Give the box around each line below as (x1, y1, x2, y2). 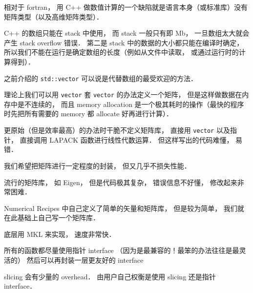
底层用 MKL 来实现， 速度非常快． (4, 229, 116, 239)
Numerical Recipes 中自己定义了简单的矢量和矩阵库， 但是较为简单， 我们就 (4, 203, 244, 213)
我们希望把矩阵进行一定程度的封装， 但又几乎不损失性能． (4, 160, 191, 170)
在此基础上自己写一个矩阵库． (4, 212, 100, 223)
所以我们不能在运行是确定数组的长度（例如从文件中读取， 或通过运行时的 (4, 47, 239, 57)
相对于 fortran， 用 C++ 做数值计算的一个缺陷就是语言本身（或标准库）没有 (4, 2, 248, 12)
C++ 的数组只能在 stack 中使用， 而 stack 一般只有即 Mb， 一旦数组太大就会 (4, 28, 250, 38)
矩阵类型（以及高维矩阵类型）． (4, 11, 103, 21)
